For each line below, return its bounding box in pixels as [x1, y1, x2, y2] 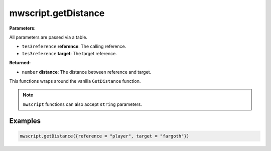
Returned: [9, 60, 31, 66]
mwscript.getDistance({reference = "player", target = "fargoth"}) [20, 133, 190, 139]
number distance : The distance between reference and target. [22, 69, 152, 75]
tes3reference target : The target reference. [22, 50, 117, 56]
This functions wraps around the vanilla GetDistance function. [9, 78, 141, 84]
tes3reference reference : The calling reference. [22, 43, 126, 50]
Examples [9, 117, 41, 125]
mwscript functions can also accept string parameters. [23, 101, 143, 107]
